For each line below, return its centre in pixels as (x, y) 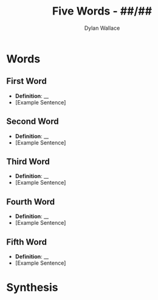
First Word (26, 81)
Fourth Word (31, 202)
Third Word (28, 161)
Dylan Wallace (102, 28)
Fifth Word (27, 242)
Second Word (33, 122)
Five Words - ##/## (102, 11)
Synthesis (33, 288)
